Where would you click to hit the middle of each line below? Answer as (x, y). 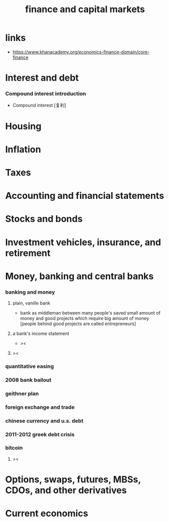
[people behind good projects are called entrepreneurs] (78, 324)
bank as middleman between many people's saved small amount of (90, 313)
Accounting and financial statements (85, 196)
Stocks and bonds (44, 219)
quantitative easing (30, 366)
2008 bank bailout (28, 380)
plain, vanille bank (31, 303)
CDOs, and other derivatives (66, 490)
